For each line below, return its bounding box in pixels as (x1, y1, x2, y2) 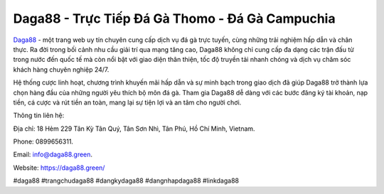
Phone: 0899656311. (13, 137, 74, 146)
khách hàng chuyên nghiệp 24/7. (13, 65, 110, 74)
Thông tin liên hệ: (13, 111, 65, 120)
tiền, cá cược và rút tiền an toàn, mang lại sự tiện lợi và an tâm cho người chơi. (13, 98, 242, 107)
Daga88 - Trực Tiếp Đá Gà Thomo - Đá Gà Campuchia (13, 11, 336, 26)
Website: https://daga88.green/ (13, 163, 105, 172)
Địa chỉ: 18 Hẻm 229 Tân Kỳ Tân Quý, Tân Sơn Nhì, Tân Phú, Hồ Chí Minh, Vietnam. (13, 124, 255, 133)
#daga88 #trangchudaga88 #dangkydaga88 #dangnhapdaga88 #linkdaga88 (13, 176, 240, 185)
